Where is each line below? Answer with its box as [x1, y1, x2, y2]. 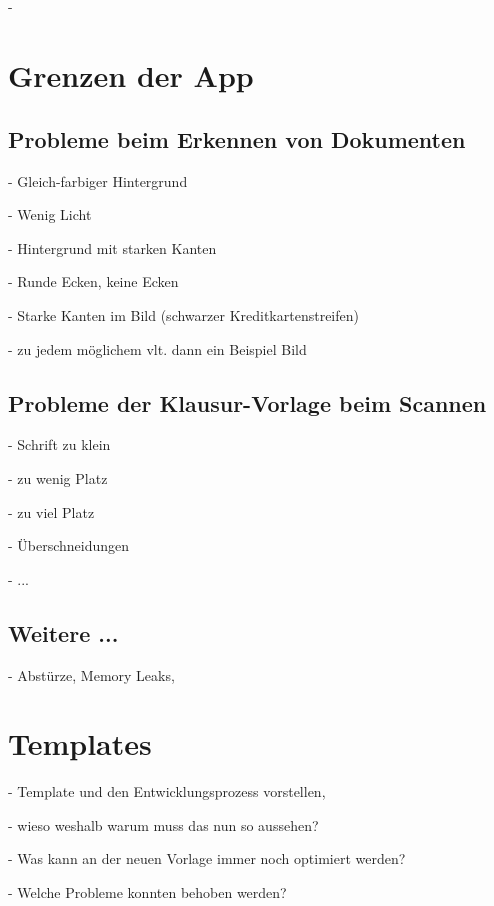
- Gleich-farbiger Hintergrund [8, 170, 188, 191]
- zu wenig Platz [8, 467, 108, 488]
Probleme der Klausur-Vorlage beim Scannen [8, 387, 487, 418]
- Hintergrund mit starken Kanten [8, 237, 217, 258]
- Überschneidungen [8, 535, 130, 556]
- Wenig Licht [8, 204, 92, 225]
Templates [8, 723, 152, 764]
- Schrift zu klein [8, 434, 111, 455]
